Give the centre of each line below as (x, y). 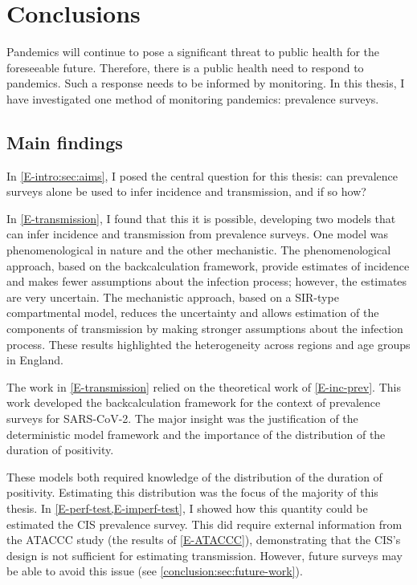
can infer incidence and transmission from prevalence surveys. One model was (198, 234)
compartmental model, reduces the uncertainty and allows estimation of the (193, 313)
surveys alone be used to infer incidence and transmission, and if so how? (186, 191)
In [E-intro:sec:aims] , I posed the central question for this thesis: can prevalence (202, 175)
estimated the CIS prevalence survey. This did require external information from (204, 524)
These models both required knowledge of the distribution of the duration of (194, 476)
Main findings (65, 142)
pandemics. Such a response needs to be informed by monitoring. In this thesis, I (206, 83)
